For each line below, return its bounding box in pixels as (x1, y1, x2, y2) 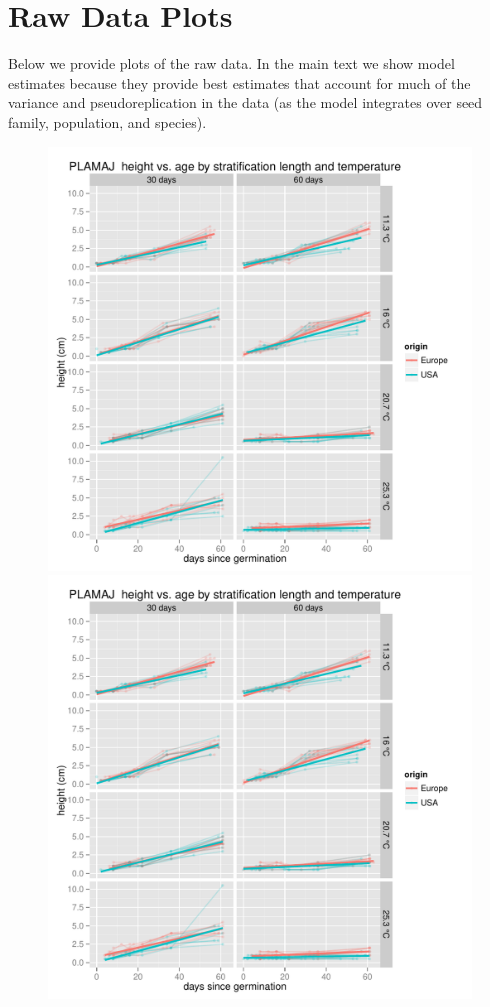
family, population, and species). (8, 111, 207, 132)
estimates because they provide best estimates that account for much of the (8, 72, 471, 93)
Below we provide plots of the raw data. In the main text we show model (8, 53, 455, 74)
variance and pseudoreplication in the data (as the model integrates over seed (8, 92, 483, 113)
